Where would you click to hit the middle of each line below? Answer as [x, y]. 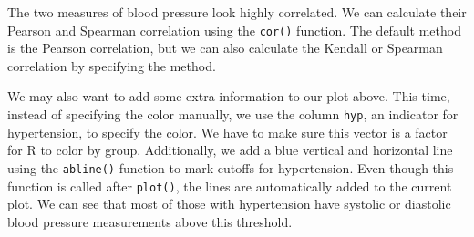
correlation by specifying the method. [112, 65]
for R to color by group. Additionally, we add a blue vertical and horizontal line [230, 150]
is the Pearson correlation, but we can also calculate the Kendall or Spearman [225, 48]
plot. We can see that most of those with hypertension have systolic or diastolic [229, 204]
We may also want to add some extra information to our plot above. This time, [229, 96]
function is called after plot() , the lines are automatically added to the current [230, 185]
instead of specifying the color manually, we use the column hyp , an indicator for [233, 114]
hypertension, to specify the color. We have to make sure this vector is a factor [227, 132]
